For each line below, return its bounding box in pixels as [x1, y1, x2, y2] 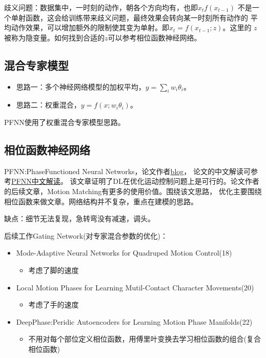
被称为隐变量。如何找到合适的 [4, 32, 105, 43]
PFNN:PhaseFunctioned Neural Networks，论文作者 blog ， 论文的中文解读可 [4, 165, 251, 176]
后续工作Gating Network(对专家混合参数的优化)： [4, 230, 168, 241]
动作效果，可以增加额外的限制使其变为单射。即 [11, 22, 169, 33]
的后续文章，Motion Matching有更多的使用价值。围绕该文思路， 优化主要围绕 [4, 185, 262, 196]
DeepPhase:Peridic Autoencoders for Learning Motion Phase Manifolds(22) [16, 316, 253, 327]
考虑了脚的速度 [28, 264, 79, 275]
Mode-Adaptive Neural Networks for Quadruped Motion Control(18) [16, 247, 232, 258]
